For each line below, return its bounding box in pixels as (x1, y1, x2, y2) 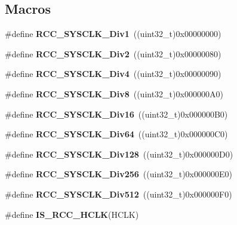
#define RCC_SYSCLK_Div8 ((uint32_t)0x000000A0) (5, 87, 223, 100)
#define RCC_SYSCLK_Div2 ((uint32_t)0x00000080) (5, 47, 221, 60)
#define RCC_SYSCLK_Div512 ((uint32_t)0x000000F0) (5, 187, 232, 200)
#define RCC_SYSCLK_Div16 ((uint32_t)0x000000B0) (5, 107, 228, 120)
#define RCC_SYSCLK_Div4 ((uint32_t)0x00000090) (5, 67, 221, 80)
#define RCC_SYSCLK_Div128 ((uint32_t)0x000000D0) (5, 147, 233, 160)
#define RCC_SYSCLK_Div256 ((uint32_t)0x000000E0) (5, 168, 232, 180)
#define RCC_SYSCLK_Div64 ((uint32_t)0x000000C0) (5, 128, 228, 140)
